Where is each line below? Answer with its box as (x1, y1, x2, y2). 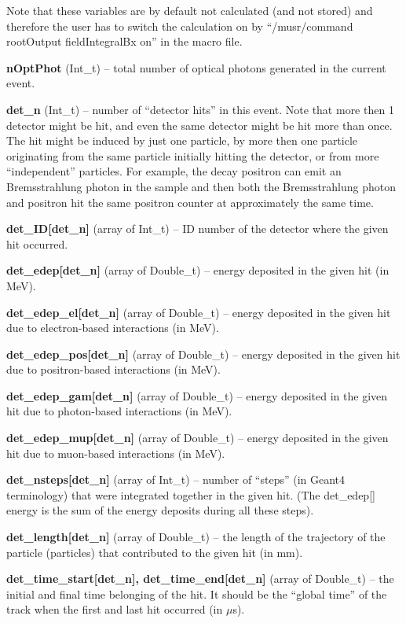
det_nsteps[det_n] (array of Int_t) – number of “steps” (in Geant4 (6, 471, 346, 488)
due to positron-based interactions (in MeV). (6, 361, 221, 378)
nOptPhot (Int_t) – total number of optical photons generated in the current (6, 59, 386, 76)
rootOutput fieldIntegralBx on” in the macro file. (6, 33, 243, 50)
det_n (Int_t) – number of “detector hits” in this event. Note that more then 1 (6, 101, 394, 117)
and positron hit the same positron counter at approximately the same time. (6, 194, 374, 210)
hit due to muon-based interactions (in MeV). (6, 444, 225, 461)
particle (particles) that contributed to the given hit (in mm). (6, 544, 303, 560)
